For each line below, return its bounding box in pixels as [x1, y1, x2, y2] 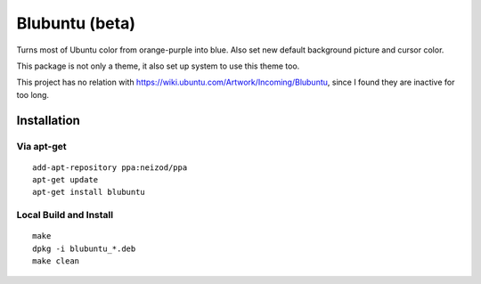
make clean [32, 256, 80, 266]
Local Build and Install [16, 209, 114, 222]
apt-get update [32, 174, 99, 185]
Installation [16, 112, 80, 128]
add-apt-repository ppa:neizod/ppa [32, 162, 188, 173]
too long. [16, 89, 49, 100]
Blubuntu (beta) [16, 13, 135, 33]
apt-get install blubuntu [32, 187, 146, 198]
